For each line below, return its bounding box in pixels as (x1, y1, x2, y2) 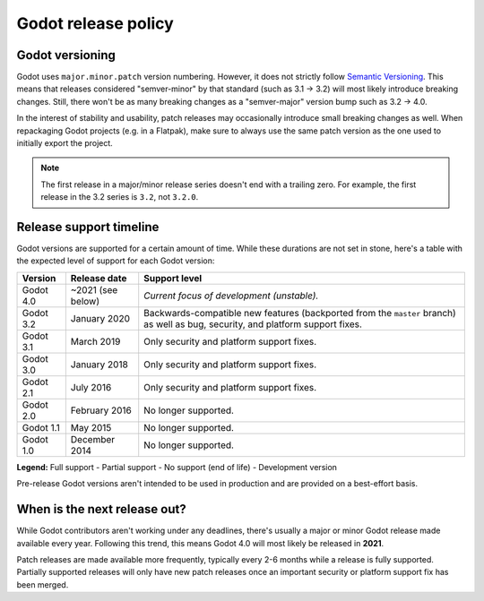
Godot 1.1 (22, 421, 60, 434)
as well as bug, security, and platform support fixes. (143, 318, 363, 331)
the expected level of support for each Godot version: (16, 255, 215, 266)
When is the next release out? (16, 502, 187, 517)
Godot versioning (16, 47, 117, 63)
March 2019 (70, 335, 121, 348)
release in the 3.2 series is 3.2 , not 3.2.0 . (40, 192, 199, 202)
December (70, 433, 116, 445)
